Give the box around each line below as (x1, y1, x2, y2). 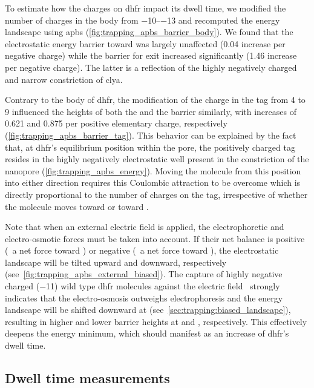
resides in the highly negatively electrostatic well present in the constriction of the (5, 153, 309, 165)
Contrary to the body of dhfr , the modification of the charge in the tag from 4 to (5, 93, 306, 106)
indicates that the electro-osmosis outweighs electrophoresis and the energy (5, 291, 283, 304)
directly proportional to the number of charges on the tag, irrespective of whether (5, 188, 308, 200)
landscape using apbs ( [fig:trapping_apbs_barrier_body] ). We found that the (5, 25, 293, 38)
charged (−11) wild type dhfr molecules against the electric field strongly (5, 280, 280, 292)
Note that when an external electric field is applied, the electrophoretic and (5, 220, 284, 233)
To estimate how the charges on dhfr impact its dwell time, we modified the (5, 2, 286, 14)
